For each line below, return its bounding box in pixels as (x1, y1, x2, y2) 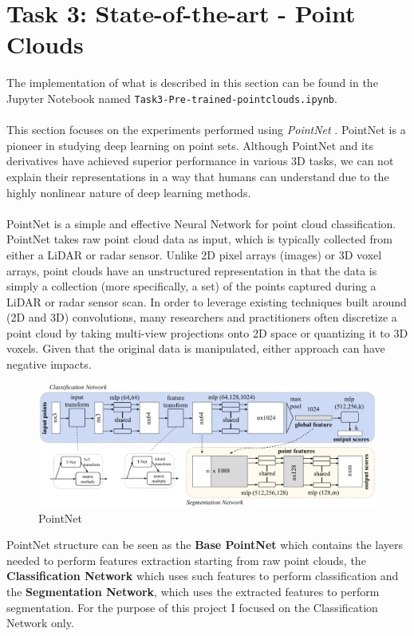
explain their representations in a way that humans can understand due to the (6, 168, 389, 184)
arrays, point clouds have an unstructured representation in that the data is (6, 262, 377, 278)
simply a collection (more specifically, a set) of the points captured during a (6, 278, 377, 294)
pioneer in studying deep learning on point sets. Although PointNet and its (6, 136, 373, 153)
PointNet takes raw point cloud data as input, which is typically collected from (6, 231, 392, 247)
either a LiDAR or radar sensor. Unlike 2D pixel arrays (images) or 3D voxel (6, 246, 382, 263)
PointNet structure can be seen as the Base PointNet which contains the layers (6, 536, 404, 553)
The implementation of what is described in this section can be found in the (6, 74, 378, 91)
